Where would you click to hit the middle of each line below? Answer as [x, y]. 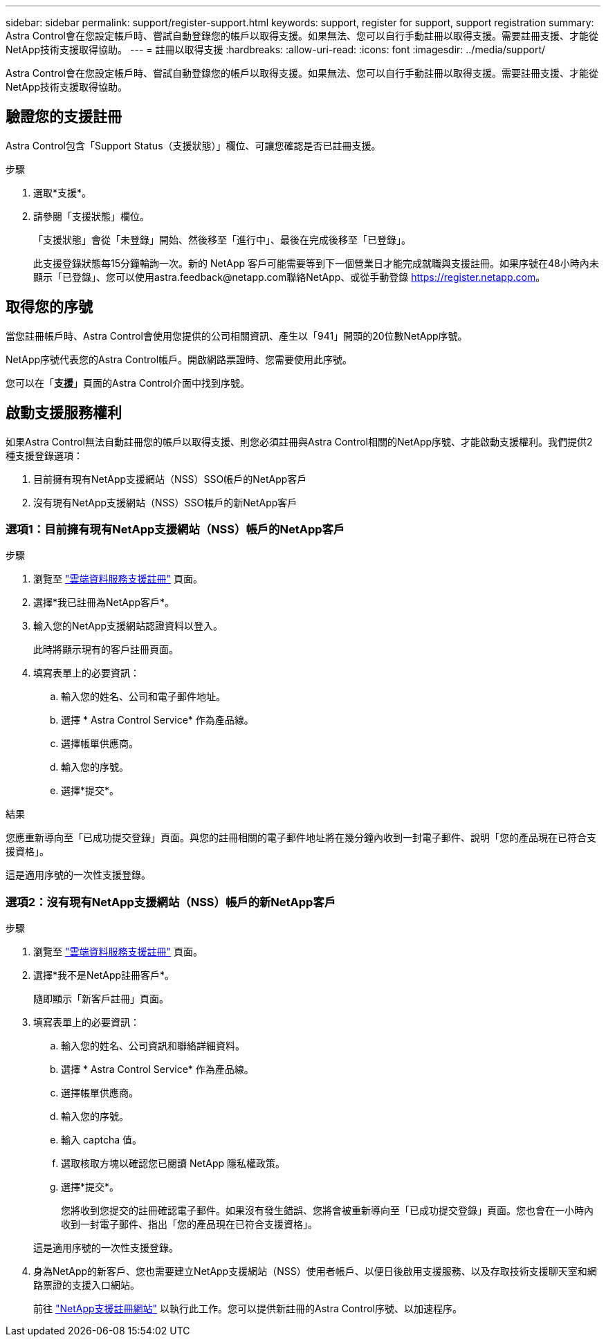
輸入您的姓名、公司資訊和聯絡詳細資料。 [153, 1046]
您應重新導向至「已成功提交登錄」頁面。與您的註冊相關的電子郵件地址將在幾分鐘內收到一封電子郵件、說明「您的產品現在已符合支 [301, 838]
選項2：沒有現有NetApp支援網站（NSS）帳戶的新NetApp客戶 [171, 902]
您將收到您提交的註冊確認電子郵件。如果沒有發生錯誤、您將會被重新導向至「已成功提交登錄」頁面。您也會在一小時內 [327, 1211]
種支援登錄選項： [44, 455]
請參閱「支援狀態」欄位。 [91, 216]
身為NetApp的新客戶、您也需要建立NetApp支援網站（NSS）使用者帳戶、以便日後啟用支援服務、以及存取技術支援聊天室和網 [315, 1271]
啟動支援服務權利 [64, 413]
